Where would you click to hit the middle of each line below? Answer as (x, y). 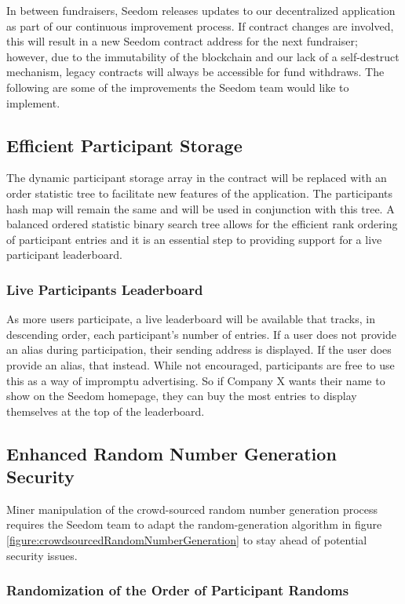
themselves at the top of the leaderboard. (106, 411)
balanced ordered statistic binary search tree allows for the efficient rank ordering (202, 224)
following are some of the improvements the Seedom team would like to (178, 87)
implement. (33, 102)
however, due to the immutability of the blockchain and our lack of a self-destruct (203, 56)
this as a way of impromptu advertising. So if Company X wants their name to (196, 380)
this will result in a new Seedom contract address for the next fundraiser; (182, 41)
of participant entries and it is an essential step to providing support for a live (194, 239)
